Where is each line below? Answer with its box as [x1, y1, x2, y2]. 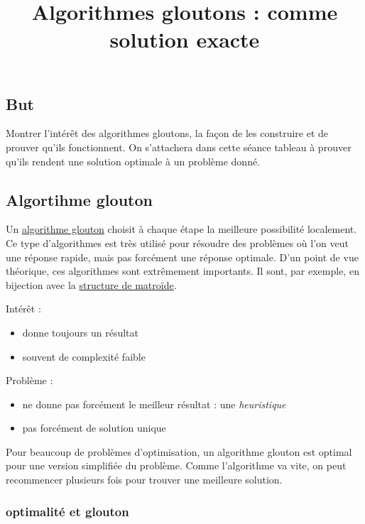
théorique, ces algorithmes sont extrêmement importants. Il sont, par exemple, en [6, 263, 359, 278]
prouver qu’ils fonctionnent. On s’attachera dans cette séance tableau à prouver [6, 139, 352, 154]
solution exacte [109, 25, 260, 54]
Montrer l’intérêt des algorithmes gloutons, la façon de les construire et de [6, 126, 329, 141]
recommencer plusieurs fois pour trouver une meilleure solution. [6, 472, 283, 487]
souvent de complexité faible [22, 349, 146, 364]
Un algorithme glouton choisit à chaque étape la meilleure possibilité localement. [6, 222, 357, 236]
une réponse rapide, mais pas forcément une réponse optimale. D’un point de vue [6, 249, 359, 264]
